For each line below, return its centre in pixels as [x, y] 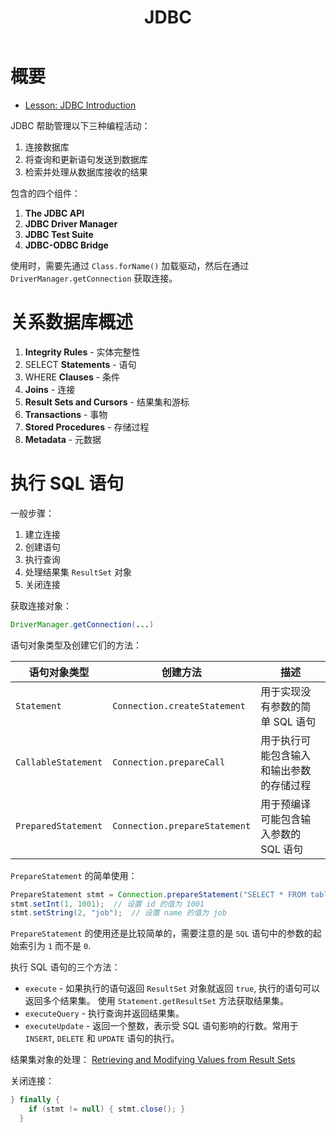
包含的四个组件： [45, 193]
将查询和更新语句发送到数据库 [86, 159]
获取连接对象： [41, 605]
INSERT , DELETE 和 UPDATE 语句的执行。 [102, 1038]
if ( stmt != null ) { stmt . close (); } [107, 1109]
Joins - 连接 [50, 389]
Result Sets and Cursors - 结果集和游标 [107, 402]
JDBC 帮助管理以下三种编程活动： [80, 125]
